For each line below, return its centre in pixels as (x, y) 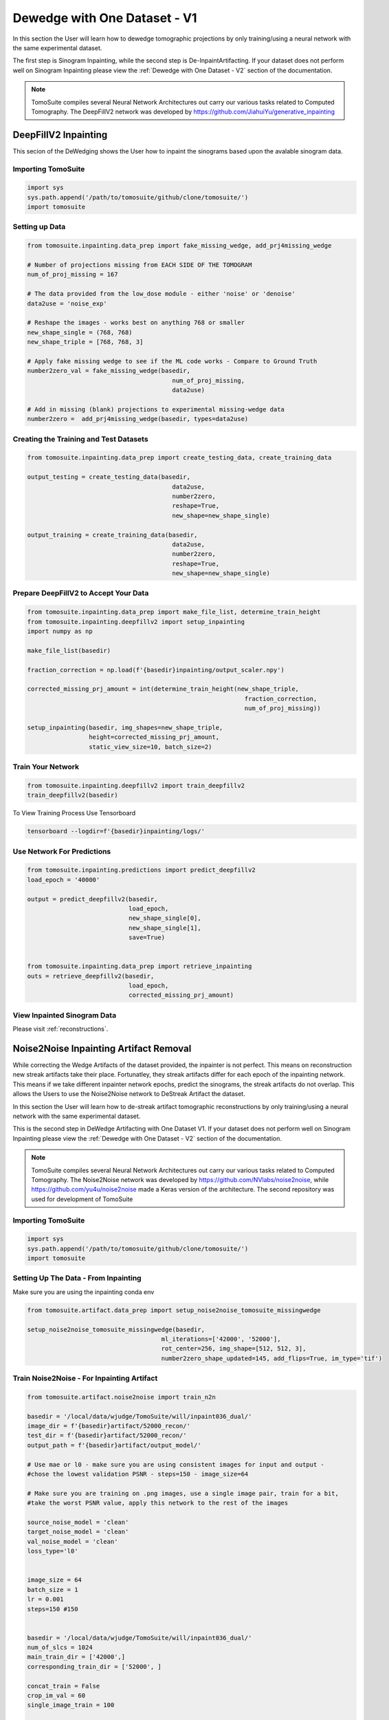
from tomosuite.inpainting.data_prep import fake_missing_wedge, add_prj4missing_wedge (179, 246)
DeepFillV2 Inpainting (60, 135)
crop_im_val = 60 (56, 1696)
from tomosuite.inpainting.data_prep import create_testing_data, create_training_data (179, 458)
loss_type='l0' (53, 1551)
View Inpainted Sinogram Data (65, 1015)
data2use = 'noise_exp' (67, 303)
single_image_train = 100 (71, 1705)
